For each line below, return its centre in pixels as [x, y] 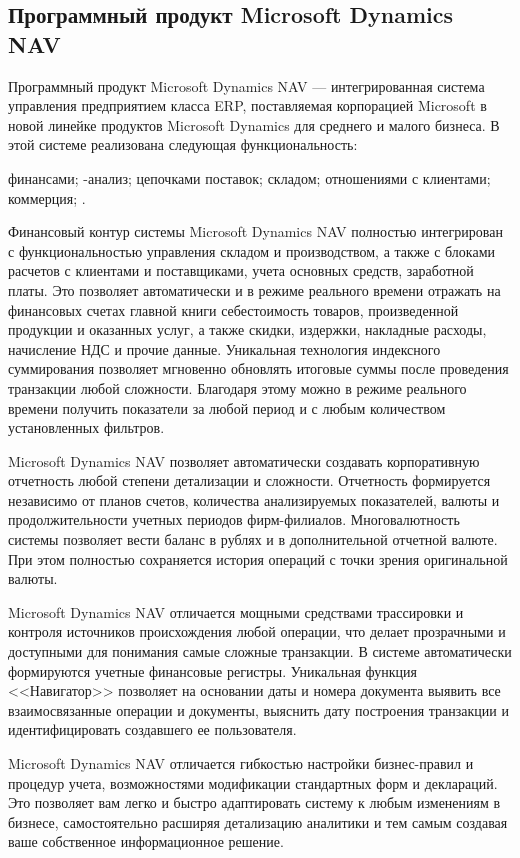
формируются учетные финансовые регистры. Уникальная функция [213, 670]
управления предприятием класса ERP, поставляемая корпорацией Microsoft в [247, 105]
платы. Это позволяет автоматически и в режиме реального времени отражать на [254, 289]
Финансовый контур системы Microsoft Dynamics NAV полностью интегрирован [255, 231]
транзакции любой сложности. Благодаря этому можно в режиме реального [237, 387]
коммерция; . [47, 197]
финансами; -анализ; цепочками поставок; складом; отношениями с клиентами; [249, 177]
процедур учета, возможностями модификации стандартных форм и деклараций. [253, 782]
